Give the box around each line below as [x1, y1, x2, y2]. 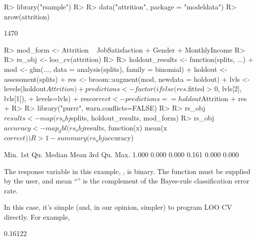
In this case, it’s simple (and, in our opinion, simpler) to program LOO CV [4, 202, 232, 212]
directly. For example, [4, 211, 70, 222]
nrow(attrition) [4, 11, 50, 21]
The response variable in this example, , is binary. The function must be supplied [4, 166, 251, 176]
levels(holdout [4, 83, 46, 94]
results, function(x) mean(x [84, 122, 167, 132]
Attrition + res [201, 93, 247, 103]
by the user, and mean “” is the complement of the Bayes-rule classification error [4, 176, 250, 186]
